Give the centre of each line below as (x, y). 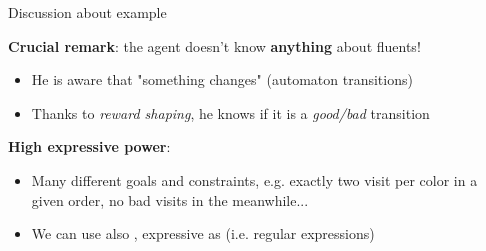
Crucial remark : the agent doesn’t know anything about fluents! (214, 45)
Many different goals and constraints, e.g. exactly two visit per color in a (254, 179)
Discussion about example (87, 12)
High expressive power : (89, 146)
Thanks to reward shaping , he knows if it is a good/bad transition (230, 112)
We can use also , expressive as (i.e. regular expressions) (203, 233)
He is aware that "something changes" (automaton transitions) (222, 79)
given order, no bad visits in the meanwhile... (170, 199)
